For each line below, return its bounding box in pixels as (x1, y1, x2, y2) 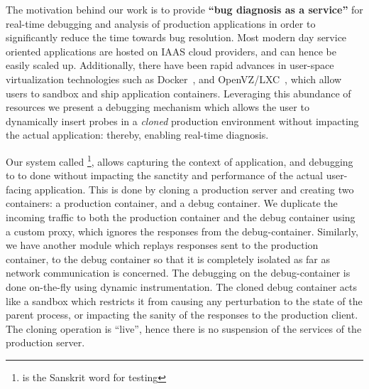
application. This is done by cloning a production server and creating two (34, 181, 354, 196)
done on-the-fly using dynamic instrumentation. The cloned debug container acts (6, 279, 357, 294)
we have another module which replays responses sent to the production (6, 238, 319, 252)
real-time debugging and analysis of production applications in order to (6, 16, 316, 31)
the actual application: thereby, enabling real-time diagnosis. (6, 127, 269, 142)
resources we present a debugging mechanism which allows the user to (6, 100, 309, 114)
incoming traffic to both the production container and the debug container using (6, 209, 356, 224)
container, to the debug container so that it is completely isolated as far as (6, 251, 331, 266)
